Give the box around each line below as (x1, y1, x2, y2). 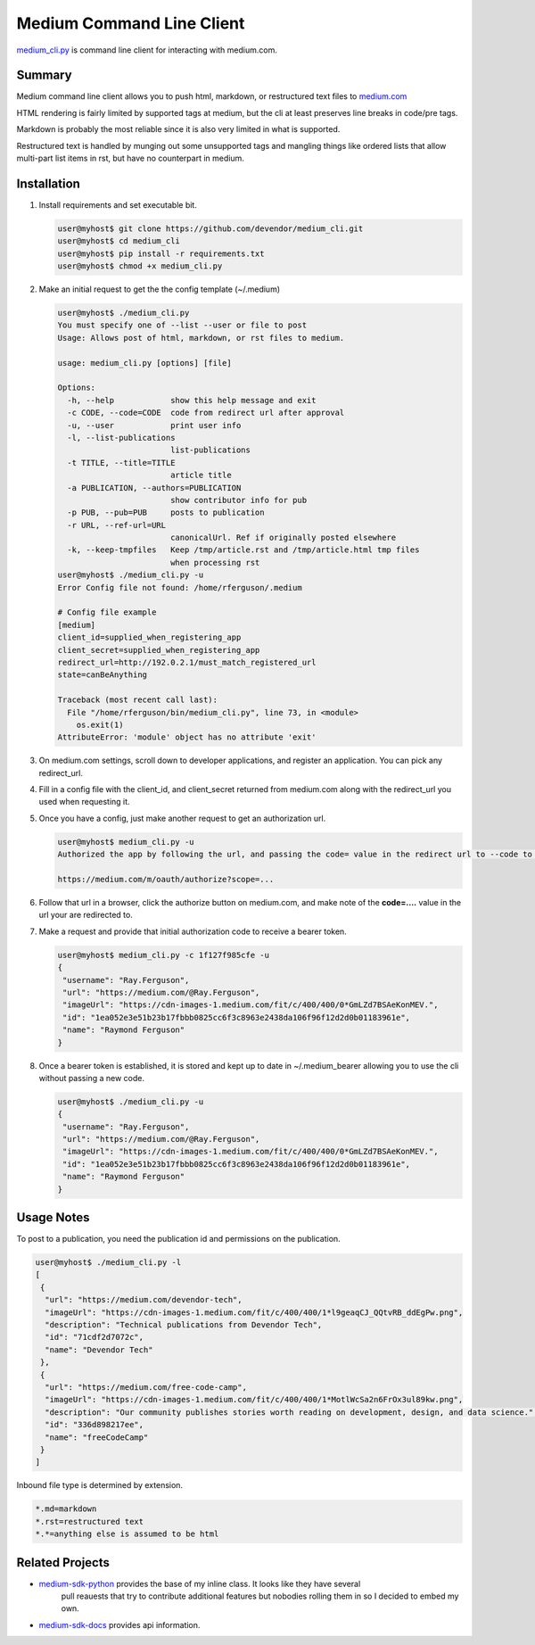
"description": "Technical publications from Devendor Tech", (45, 1320, 323, 1330)
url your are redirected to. (38, 910, 133, 921)
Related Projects (16, 1555, 111, 1570)
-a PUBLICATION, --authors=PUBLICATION (67, 483, 242, 492)
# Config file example (57, 608, 157, 617)
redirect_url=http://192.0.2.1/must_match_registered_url (57, 657, 317, 667)
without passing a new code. (38, 1072, 144, 1083)
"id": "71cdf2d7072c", (45, 1332, 144, 1343)
